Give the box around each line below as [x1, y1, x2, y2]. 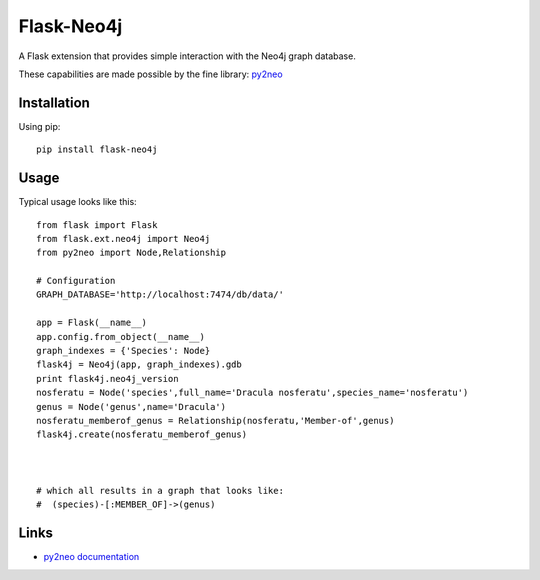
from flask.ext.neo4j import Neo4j [36, 233, 211, 244]
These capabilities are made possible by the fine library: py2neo [18, 68, 284, 80]
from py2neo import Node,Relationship [36, 247, 227, 259]
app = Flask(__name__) [36, 317, 148, 329]
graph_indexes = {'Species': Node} [36, 345, 211, 357]
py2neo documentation [43, 551, 140, 563]
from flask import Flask [36, 219, 158, 230]
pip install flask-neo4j [36, 144, 158, 155]
